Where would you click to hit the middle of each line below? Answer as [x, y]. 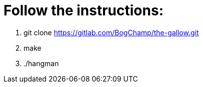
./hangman [41, 63]
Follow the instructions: [84, 10]
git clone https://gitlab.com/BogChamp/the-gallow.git [111, 32]
